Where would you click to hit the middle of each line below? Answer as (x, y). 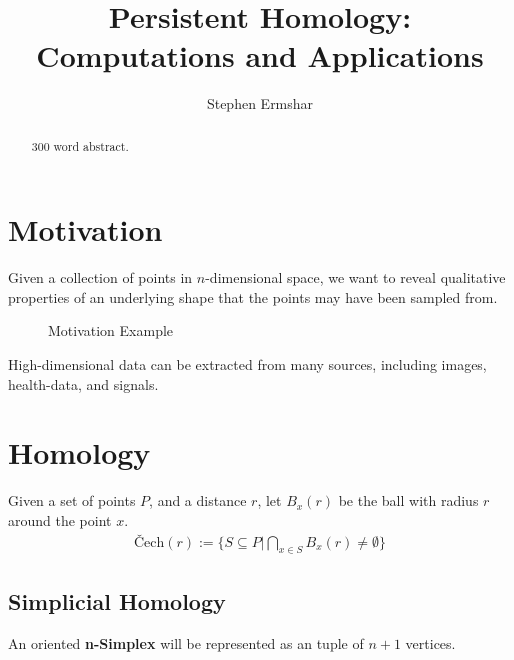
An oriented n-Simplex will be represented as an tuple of (186, 642)
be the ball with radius (408, 500)
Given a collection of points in (100, 277)
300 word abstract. (80, 145)
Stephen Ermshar (260, 103)
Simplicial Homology (117, 600)
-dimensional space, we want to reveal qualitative (355, 277)
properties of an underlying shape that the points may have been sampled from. (253, 296)
